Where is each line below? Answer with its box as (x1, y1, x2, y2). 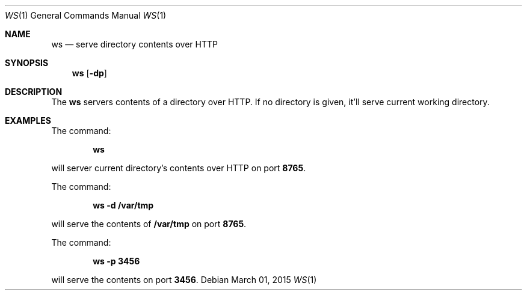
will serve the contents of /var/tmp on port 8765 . (51, 219, 247, 229)
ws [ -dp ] (72, 68, 107, 78)
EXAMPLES (5, 115, 51, 126)
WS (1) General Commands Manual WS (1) (5, 10, 167, 20)
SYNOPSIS (5, 58, 49, 68)
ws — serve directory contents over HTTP (51, 39, 218, 49)
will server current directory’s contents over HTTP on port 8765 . (51, 163, 306, 173)
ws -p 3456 (93, 256, 140, 266)
